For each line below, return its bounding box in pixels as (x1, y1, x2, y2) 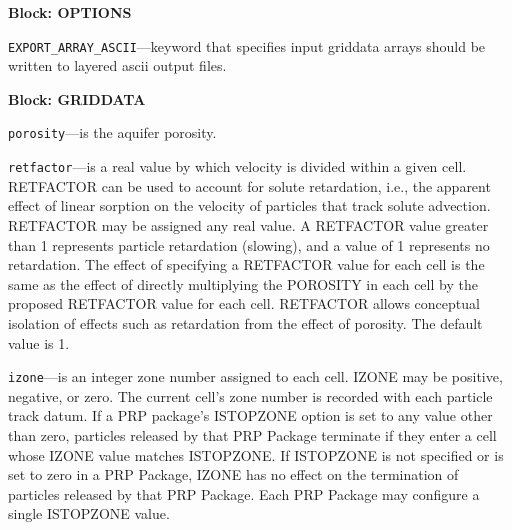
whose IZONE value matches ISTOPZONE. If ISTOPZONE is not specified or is (8, 444, 504, 465)
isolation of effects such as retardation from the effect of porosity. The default (8, 312, 483, 333)
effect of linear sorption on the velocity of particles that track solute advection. (8, 195, 491, 216)
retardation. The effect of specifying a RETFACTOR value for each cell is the (8, 254, 485, 275)
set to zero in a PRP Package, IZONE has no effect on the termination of (8, 464, 459, 485)
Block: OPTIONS (8, 2, 132, 22)
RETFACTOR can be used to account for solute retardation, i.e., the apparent (8, 175, 491, 196)
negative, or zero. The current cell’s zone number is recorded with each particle (8, 385, 493, 406)
